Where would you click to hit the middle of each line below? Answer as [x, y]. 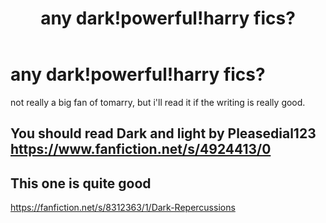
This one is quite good [81, 183]
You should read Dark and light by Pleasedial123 [163, 133]
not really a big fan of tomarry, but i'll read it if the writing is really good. [158, 102]
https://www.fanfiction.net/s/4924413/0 [141, 149]
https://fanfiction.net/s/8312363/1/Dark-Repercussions [123, 208]
